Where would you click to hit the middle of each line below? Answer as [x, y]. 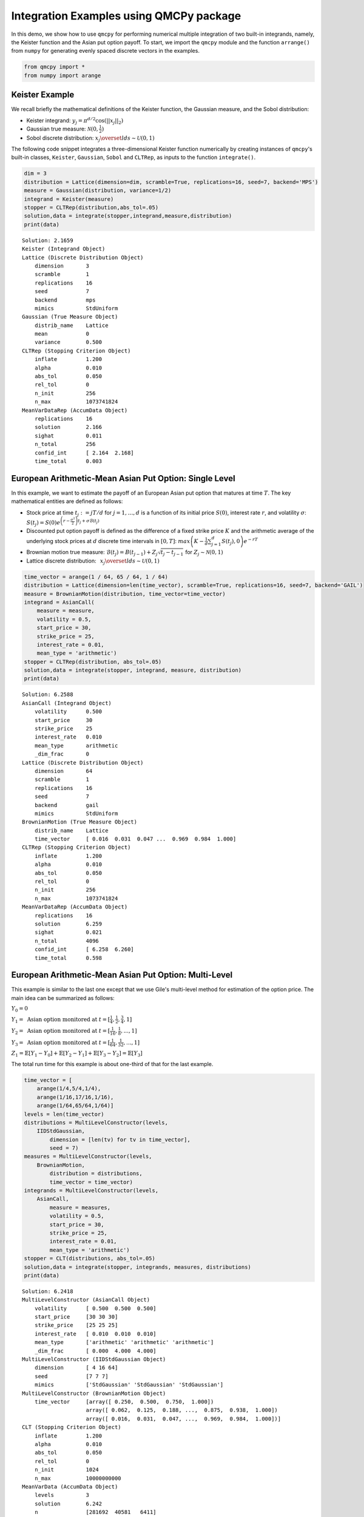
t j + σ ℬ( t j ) [89, 522]
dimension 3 [62, 266]
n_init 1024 [67, 1470]
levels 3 [62, 1495]
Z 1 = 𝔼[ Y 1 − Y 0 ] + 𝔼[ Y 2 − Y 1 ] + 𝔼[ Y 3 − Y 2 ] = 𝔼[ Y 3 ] [77, 1054]
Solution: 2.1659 [48, 240]
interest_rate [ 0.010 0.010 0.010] [96, 1334]
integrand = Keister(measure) [69, 199]
